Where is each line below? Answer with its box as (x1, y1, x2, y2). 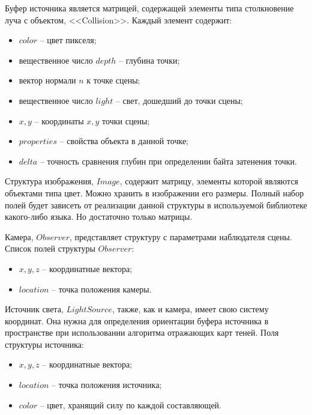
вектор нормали (19, 74, 76, 86)
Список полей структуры (5, 242, 95, 255)
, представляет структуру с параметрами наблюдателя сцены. (70, 230, 292, 243)
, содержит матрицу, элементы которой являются (119, 175, 299, 187)
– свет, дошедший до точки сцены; (115, 94, 243, 106)
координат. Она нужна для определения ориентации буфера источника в (5, 314, 269, 327)
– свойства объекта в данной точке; (59, 135, 188, 147)
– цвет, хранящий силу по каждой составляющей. (40, 398, 222, 411)
